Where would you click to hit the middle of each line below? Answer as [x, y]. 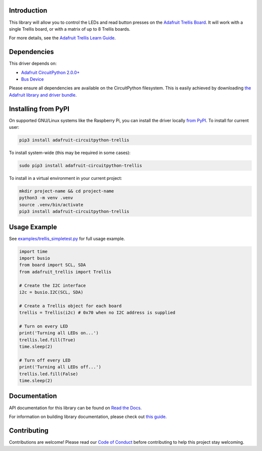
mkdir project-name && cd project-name [66, 191]
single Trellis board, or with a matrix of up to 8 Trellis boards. [70, 29]
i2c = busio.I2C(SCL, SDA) [51, 292]
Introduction [28, 10]
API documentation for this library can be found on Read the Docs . [75, 408]
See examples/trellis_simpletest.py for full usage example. [67, 239]
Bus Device [33, 79]
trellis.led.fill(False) [49, 374]
